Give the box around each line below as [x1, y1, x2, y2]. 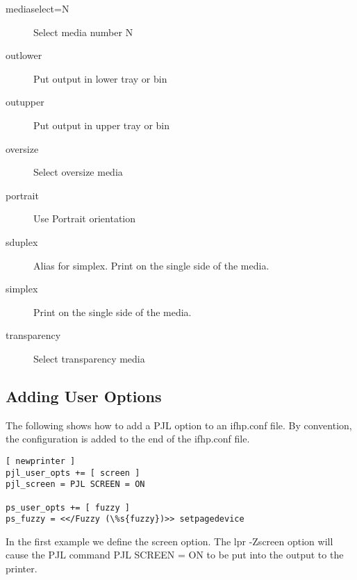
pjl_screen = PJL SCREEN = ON [6, 479, 145, 490]
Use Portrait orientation [33, 211, 136, 226]
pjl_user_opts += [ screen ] [6, 467, 140, 478]
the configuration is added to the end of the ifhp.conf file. [6, 431, 250, 446]
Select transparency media [33, 351, 145, 365]
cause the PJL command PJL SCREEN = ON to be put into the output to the [6, 547, 344, 562]
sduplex [6, 234, 38, 249]
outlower [6, 48, 42, 63]
